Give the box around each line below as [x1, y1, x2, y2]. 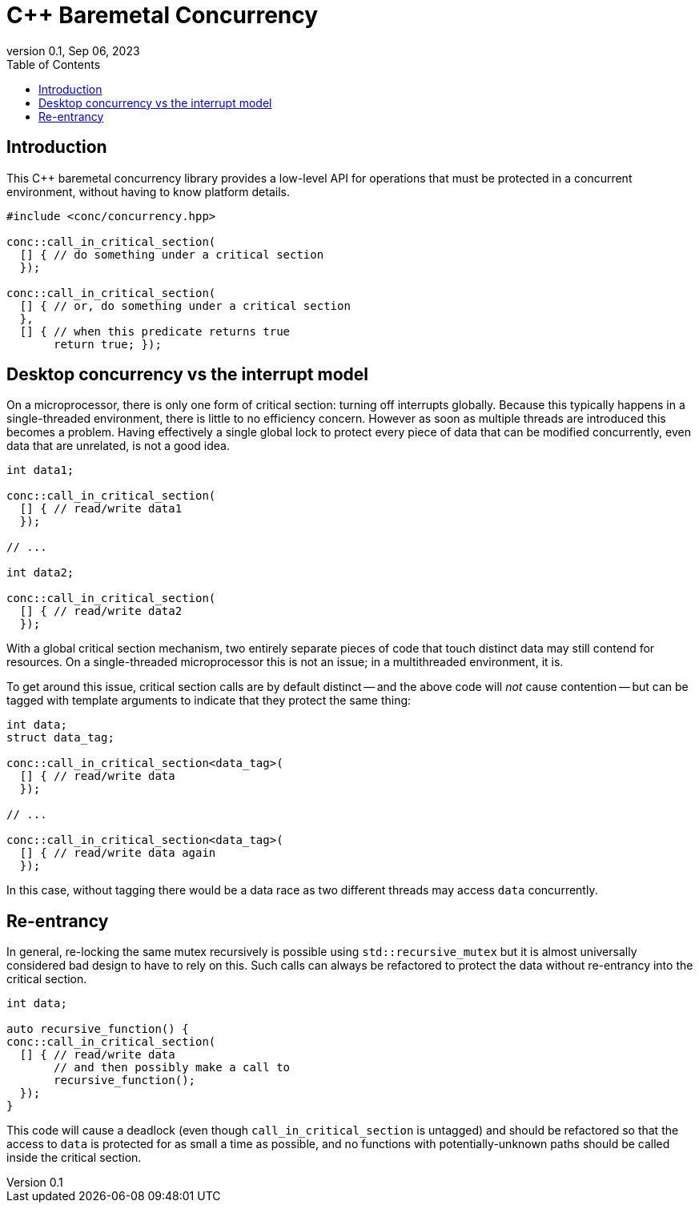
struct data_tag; [6, 731, 114, 745]
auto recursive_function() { [6, 1022, 189, 1036]
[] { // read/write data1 [19, 502, 183, 516]
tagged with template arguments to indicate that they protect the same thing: [6, 693, 412, 708]
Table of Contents [6, 57, 101, 71]
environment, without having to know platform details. [6, 184, 290, 199]
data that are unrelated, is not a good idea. [6, 439, 231, 453]
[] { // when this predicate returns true [19, 324, 291, 338]
